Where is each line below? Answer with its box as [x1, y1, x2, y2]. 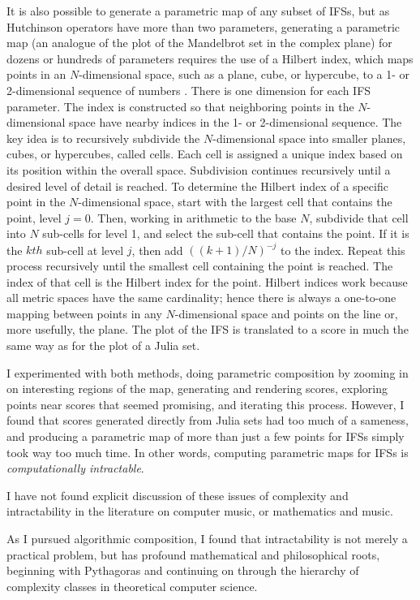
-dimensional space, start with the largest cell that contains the [78, 193, 392, 210]
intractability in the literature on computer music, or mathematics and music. [6, 503, 393, 520]
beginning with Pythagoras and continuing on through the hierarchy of [6, 562, 359, 579]
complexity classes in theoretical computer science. [6, 577, 258, 594]
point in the [6, 193, 66, 210]
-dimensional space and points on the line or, [174, 304, 398, 322]
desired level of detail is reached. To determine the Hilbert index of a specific [6, 177, 388, 194]
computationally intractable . [6, 460, 144, 477]
